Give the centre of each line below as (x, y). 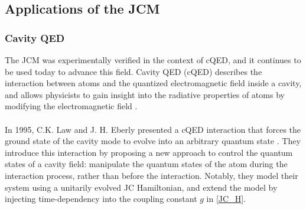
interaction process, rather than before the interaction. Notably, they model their (152, 175)
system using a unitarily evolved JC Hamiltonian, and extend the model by (141, 187)
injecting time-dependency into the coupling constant (101, 199)
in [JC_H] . (226, 199)
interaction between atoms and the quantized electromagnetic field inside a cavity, (153, 83)
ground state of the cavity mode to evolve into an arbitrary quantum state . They (153, 141)
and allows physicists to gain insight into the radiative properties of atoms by (145, 94)
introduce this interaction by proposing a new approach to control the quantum (149, 152)
